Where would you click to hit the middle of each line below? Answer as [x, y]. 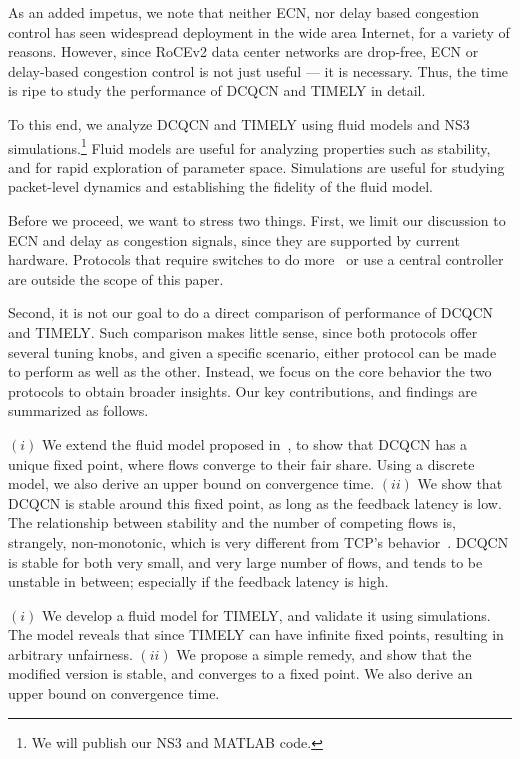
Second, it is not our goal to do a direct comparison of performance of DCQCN [251, 312]
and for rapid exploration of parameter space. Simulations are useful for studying [256, 166]
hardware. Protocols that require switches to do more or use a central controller [256, 259]
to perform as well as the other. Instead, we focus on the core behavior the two [250, 371]
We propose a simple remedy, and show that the [324, 653]
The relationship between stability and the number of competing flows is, [232, 522]
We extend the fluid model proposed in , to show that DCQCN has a [254, 443]
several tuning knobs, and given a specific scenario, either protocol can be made [252, 351]
